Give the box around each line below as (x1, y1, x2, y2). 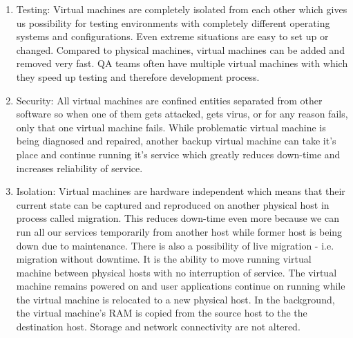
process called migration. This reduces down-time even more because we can (16, 211, 339, 225)
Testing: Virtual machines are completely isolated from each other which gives (16, 2, 347, 16)
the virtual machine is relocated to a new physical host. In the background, (16, 292, 335, 306)
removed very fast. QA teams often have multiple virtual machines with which (16, 56, 348, 71)
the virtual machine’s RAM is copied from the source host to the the (16, 306, 307, 320)
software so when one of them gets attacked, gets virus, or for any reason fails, (16, 106, 348, 121)
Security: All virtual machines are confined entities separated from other (16, 93, 323, 107)
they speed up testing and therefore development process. (16, 69, 260, 84)
